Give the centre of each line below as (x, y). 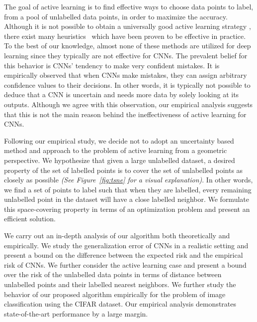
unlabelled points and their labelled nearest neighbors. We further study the (120, 284)
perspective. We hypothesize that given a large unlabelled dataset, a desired (120, 160)
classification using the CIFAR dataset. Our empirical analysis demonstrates (120, 304)
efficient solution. (30, 219)
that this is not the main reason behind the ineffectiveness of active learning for (125, 114)
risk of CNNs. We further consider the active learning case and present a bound (125, 264)
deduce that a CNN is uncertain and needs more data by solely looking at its (122, 94)
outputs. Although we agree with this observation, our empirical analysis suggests (128, 104)
